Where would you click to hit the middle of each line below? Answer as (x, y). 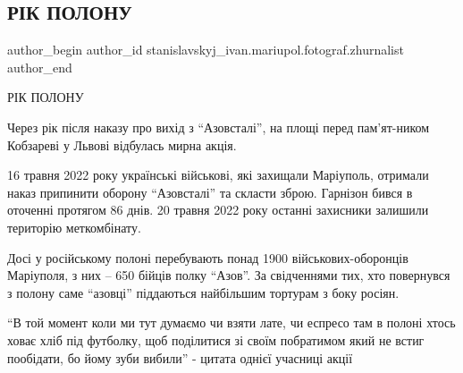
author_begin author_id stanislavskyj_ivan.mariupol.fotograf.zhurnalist (206, 50)
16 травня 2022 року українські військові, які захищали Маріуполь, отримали (218, 175)
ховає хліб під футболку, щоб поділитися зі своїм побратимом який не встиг (216, 339)
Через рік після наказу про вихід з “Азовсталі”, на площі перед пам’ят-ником (219, 127)
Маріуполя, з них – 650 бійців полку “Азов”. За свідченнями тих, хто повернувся (229, 275)
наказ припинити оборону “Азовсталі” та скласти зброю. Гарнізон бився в (210, 192)
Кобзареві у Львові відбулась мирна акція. (122, 144)
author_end (40, 67)
